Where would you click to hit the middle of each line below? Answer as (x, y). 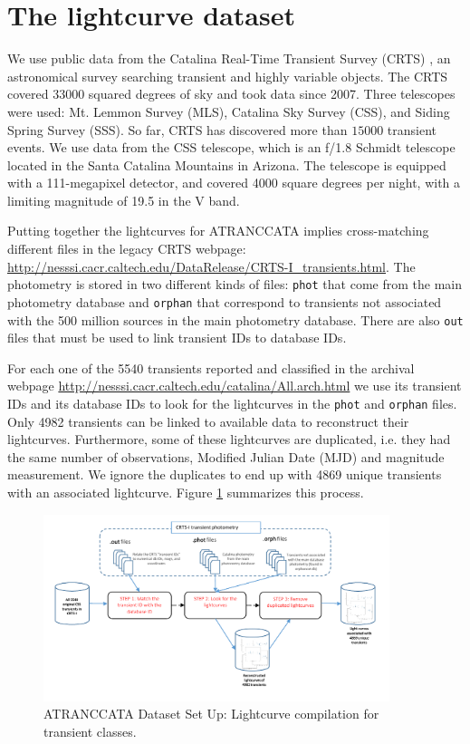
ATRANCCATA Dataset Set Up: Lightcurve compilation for (211, 714)
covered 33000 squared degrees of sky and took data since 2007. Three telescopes (231, 94)
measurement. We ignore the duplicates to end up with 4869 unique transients (225, 474)
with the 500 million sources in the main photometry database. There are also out (235, 319)
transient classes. (90, 731)
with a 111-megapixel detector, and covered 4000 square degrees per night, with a (234, 183)
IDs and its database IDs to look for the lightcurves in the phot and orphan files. (232, 403)
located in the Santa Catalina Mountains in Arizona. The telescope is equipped (227, 164)
